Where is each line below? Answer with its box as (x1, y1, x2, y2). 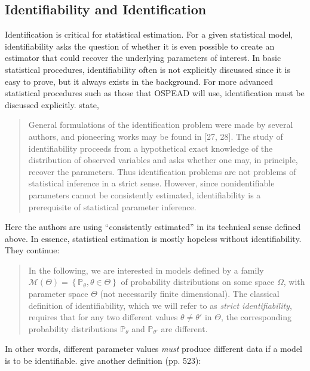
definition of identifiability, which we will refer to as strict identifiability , (28, 299, 292, 311)
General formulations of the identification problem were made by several (28, 118, 293, 131)
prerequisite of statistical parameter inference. (28, 200, 197, 213)
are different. (161, 322, 208, 335)
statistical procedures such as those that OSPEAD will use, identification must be (5, 87, 305, 99)
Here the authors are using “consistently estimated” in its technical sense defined (5, 220, 301, 233)
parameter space (28, 287, 88, 300)
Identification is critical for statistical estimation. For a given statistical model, (5, 28, 293, 41)
